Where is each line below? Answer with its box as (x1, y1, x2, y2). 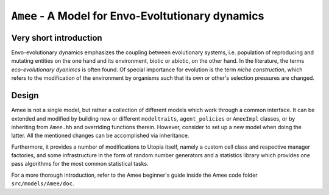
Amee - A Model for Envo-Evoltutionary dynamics (11, 9, 264, 23)
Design (11, 90, 39, 101)
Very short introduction (11, 32, 103, 43)
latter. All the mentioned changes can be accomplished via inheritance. (11, 132, 189, 140)
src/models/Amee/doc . (11, 180, 74, 187)
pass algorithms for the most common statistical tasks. (11, 160, 149, 168)
